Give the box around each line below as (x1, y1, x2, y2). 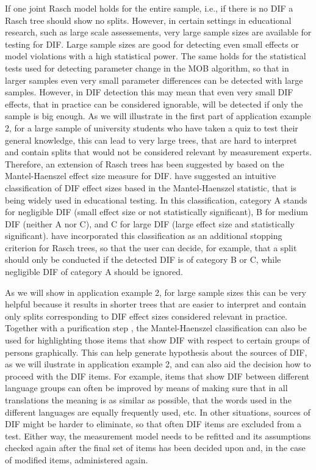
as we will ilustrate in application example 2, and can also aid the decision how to (5, 358, 311, 370)
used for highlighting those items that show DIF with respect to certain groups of (5, 334, 310, 347)
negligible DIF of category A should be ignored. (5, 265, 183, 278)
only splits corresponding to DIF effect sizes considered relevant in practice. (5, 309, 288, 322)
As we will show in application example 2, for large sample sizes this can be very (5, 285, 307, 298)
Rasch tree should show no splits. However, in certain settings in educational (5, 13, 292, 26)
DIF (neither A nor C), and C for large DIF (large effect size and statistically (5, 217, 295, 230)
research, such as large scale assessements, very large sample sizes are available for (5, 26, 312, 39)
